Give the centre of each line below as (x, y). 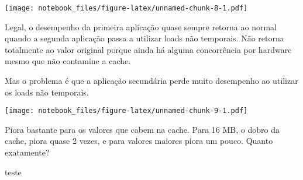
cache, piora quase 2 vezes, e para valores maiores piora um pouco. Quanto (139, 141)
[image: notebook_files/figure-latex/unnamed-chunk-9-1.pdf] (126, 111)
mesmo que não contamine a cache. (68, 61)
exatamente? (27, 152)
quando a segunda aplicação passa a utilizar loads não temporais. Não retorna (144, 38)
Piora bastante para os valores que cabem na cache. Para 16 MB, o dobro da (142, 129)
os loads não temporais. (47, 92)
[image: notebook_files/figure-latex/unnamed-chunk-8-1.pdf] (126, 8)
